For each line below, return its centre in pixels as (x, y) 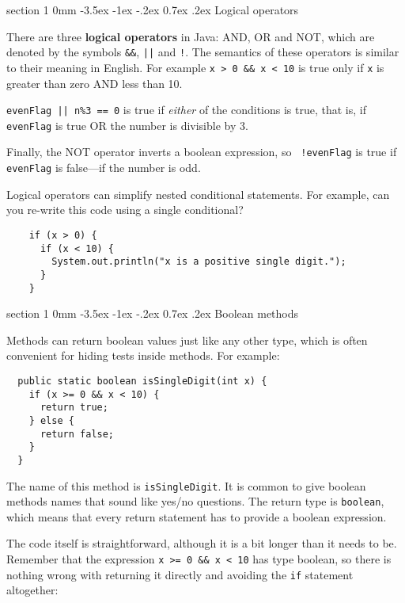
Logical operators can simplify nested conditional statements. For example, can (198, 194)
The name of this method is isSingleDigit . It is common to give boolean (186, 485)
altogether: (32, 590)
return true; (74, 408)
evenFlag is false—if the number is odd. (104, 168)
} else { (51, 420)
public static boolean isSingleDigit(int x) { (142, 381)
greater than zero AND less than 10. (95, 83)
